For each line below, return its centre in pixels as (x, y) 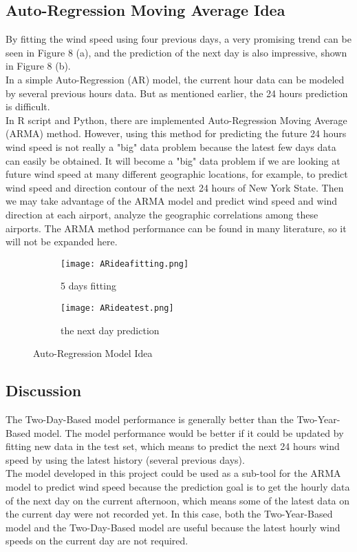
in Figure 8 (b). (38, 66)
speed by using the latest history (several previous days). (125, 459)
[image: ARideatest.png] (117, 308)
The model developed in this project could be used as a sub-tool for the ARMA (173, 473)
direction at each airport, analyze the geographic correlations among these (162, 214)
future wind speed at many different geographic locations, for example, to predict (177, 174)
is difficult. (28, 106)
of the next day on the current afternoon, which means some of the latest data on (178, 500)
